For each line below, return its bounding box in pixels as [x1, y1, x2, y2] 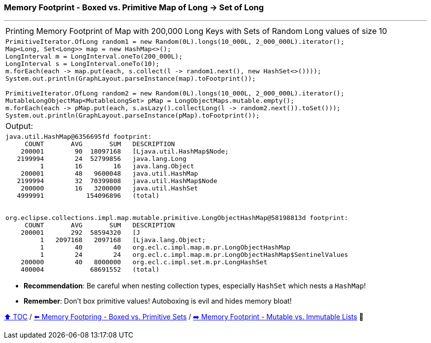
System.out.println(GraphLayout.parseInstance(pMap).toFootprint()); [5, 112, 260, 120]
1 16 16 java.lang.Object [40, 162, 194, 170]
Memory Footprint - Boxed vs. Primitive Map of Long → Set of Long [4, 2, 264, 12]
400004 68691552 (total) [21, 266, 160, 274]
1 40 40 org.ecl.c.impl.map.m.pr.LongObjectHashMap [40, 244, 291, 251]
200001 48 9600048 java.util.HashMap [21, 170, 198, 178]
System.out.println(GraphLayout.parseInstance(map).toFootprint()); [5, 75, 256, 83]
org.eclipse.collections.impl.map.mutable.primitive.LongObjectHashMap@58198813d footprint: [5, 214, 348, 222]
